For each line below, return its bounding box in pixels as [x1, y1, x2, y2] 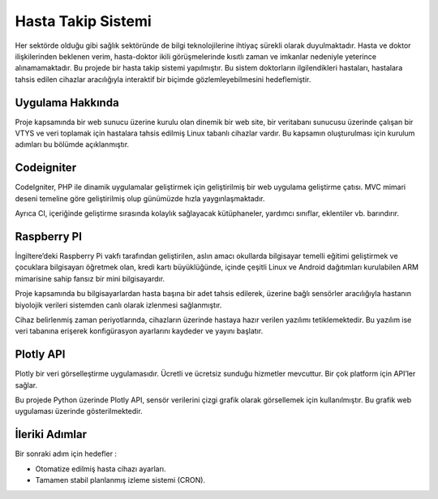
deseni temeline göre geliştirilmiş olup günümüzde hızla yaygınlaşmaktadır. [15, 193, 265, 203]
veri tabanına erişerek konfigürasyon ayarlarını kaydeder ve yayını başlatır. [15, 326, 264, 336]
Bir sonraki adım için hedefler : [15, 449, 118, 458]
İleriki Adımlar [15, 428, 88, 441]
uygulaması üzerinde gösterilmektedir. [15, 407, 143, 416]
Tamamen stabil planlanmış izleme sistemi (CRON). [35, 475, 206, 485]
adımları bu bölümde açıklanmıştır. [15, 140, 130, 149]
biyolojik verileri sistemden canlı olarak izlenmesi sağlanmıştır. [15, 300, 222, 310]
